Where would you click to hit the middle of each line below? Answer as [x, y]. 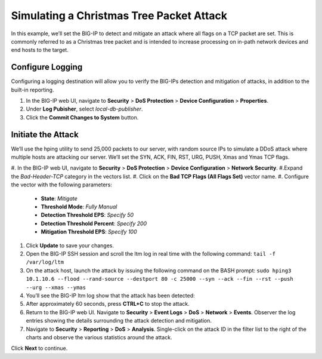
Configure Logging [47, 67]
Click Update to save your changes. [70, 246]
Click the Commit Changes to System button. [82, 117]
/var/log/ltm [45, 262]
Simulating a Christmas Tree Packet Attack [119, 16]
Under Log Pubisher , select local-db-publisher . [84, 109]
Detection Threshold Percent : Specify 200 [94, 223]
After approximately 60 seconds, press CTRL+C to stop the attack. [108, 304]
